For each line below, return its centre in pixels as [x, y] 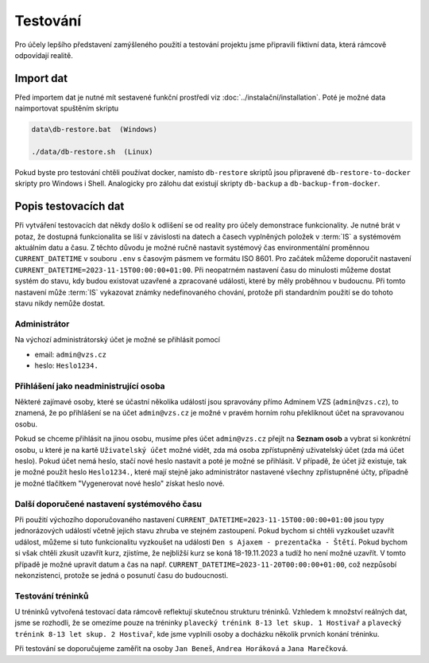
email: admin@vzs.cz [71, 354]
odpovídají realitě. [44, 55]
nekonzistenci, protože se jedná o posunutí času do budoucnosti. [122, 575]
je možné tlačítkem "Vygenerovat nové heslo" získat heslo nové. [120, 483]
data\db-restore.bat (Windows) [95, 130]
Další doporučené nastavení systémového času [108, 504]
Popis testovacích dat [70, 207]
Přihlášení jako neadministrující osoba [90, 386]
